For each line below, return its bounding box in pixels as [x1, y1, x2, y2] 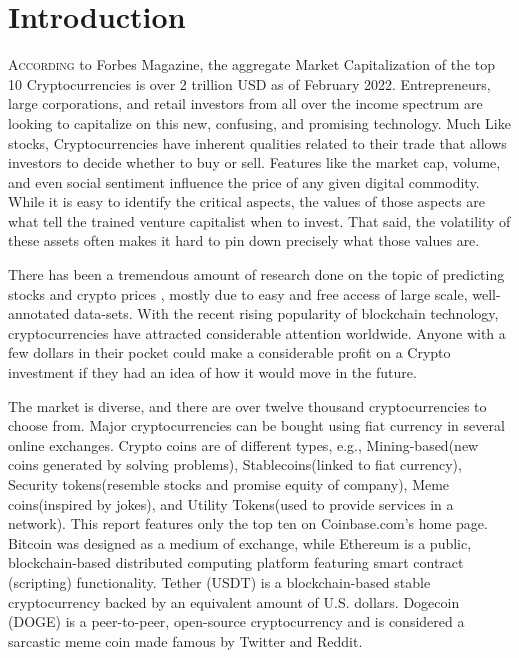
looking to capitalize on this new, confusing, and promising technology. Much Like [8, 112, 511, 133]
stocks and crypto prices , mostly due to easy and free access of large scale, [8, 283, 468, 304]
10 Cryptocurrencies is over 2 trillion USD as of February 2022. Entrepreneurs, [8, 73, 491, 94]
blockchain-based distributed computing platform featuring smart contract [8, 552, 464, 573]
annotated [8, 303, 70, 324]
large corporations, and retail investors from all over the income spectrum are [8, 93, 483, 114]
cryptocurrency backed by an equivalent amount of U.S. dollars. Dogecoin [8, 591, 460, 612]
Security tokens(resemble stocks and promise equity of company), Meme [8, 474, 450, 494]
